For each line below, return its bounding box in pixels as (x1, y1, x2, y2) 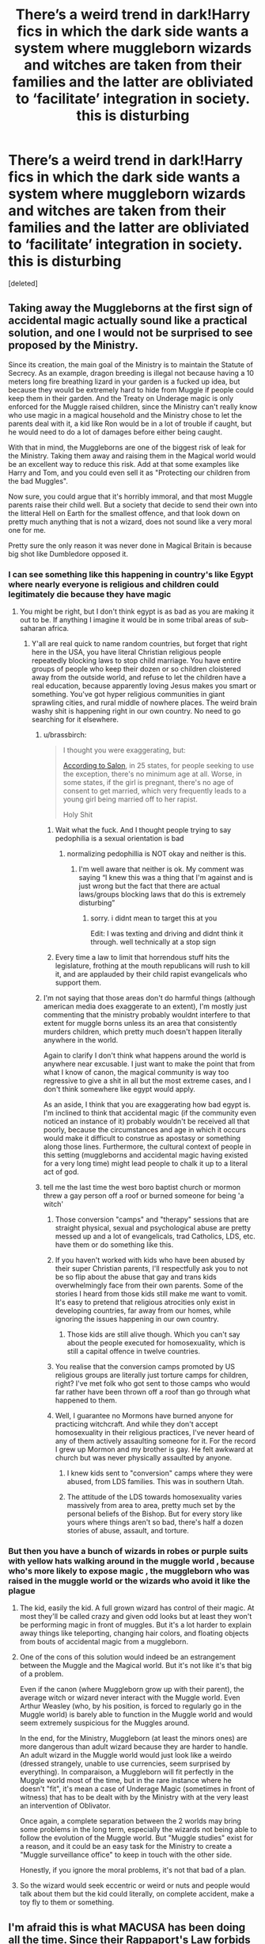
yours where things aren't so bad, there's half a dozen (66, 1517, 244, 1527)
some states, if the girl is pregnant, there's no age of (62, 778, 234, 787)
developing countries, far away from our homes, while (55, 1306, 232, 1315)
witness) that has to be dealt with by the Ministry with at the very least (19, 1793, 249, 1802)
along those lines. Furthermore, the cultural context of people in (43, 1142, 252, 1151)
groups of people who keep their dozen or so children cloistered (31, 664, 241, 674)
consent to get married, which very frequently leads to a (62, 786, 247, 796)
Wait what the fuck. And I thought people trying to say (55, 825, 232, 835)
